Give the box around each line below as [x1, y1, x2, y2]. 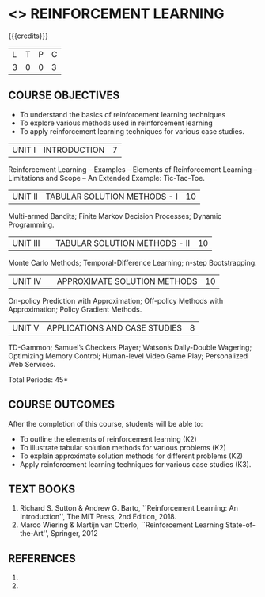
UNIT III [12, 237, 40, 248]
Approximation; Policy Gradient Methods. [8, 304, 142, 314]
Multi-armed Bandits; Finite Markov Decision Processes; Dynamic [8, 211, 222, 220]
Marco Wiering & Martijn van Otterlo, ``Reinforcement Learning [19, 520, 224, 530]
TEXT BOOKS [8, 482, 76, 496]
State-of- [225, 520, 256, 530]
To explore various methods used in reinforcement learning [19, 118, 214, 128]
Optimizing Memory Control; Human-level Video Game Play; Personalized [8, 350, 248, 361]
